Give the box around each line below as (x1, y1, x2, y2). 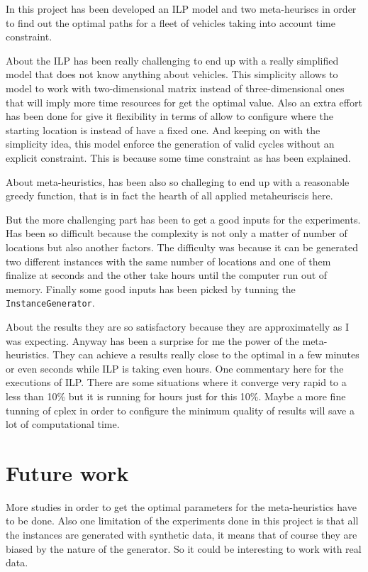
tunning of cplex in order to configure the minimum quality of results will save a (6, 402, 355, 417)
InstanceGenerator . (6, 295, 95, 310)
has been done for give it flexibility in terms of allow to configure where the (6, 109, 333, 123)
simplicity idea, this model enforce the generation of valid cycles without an (6, 136, 335, 151)
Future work (6, 458, 129, 487)
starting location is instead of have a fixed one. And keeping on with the (6, 122, 320, 137)
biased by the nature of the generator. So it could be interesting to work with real (6, 541, 362, 556)
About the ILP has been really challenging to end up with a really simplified (6, 53, 339, 67)
